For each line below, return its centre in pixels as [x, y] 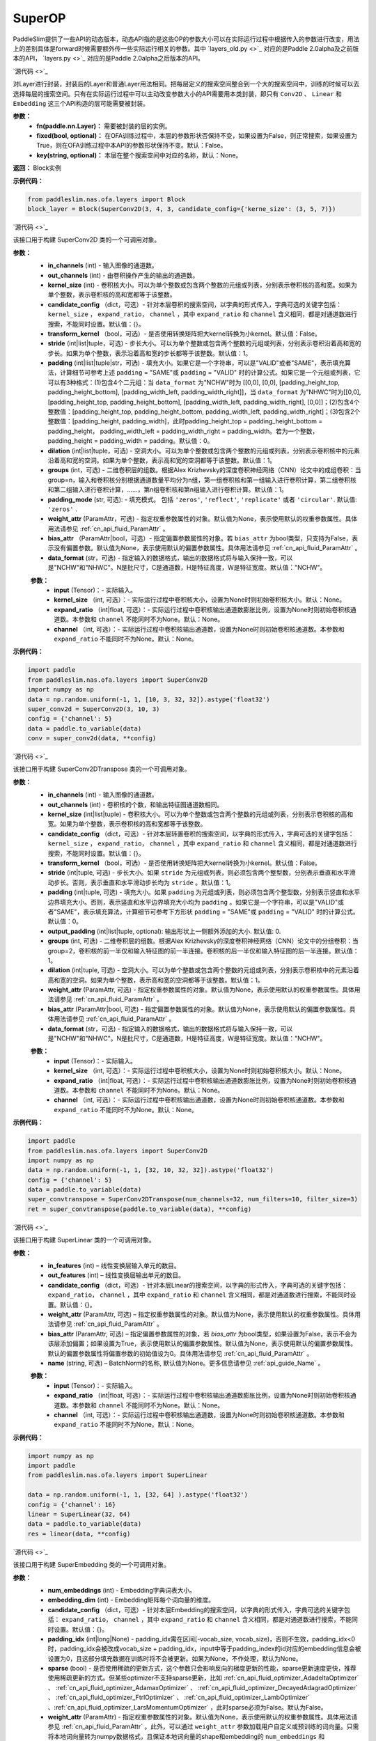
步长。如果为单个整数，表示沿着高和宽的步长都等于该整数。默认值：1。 [150, 353]
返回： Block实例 [37, 168]
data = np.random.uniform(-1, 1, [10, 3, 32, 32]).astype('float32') [149, 699]
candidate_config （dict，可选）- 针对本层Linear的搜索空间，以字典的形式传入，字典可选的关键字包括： [198, 1285]
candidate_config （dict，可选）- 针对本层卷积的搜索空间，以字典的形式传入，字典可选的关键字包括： [195, 304]
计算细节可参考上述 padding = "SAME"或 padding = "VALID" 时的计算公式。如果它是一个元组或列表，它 [210, 373]
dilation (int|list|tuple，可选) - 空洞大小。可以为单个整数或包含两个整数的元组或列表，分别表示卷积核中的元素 [204, 451]
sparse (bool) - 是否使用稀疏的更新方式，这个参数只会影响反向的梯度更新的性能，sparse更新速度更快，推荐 [202, 1669]
